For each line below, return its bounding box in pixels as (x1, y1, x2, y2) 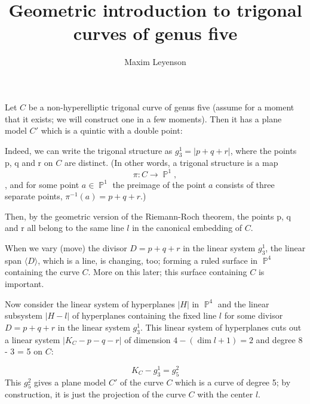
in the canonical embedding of (132, 221, 243, 234)
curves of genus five (73, 21, 238, 45)
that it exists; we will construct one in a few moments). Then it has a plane (5, 112, 282, 125)
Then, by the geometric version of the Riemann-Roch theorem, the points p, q (5, 209, 291, 222)
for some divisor (224, 309, 283, 322)
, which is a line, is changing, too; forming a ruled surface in (38, 254, 258, 266)
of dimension (124, 333, 171, 346)
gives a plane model (34, 375, 106, 388)
